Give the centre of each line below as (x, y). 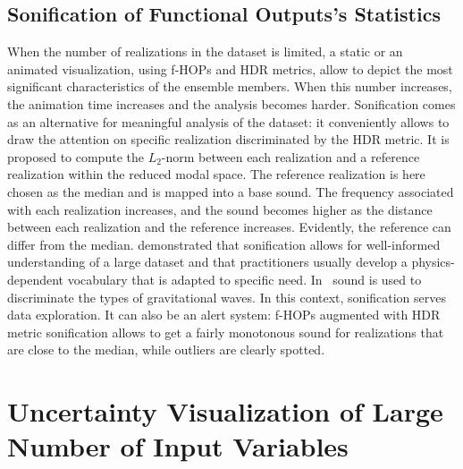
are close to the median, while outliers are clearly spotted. (166, 350)
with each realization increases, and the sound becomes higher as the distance (220, 209)
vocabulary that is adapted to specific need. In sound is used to (244, 279)
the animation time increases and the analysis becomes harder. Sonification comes (231, 103)
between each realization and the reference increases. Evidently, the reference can (229, 227)
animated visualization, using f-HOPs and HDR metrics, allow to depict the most (230, 68)
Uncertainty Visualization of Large (225, 411)
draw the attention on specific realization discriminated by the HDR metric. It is (228, 139)
